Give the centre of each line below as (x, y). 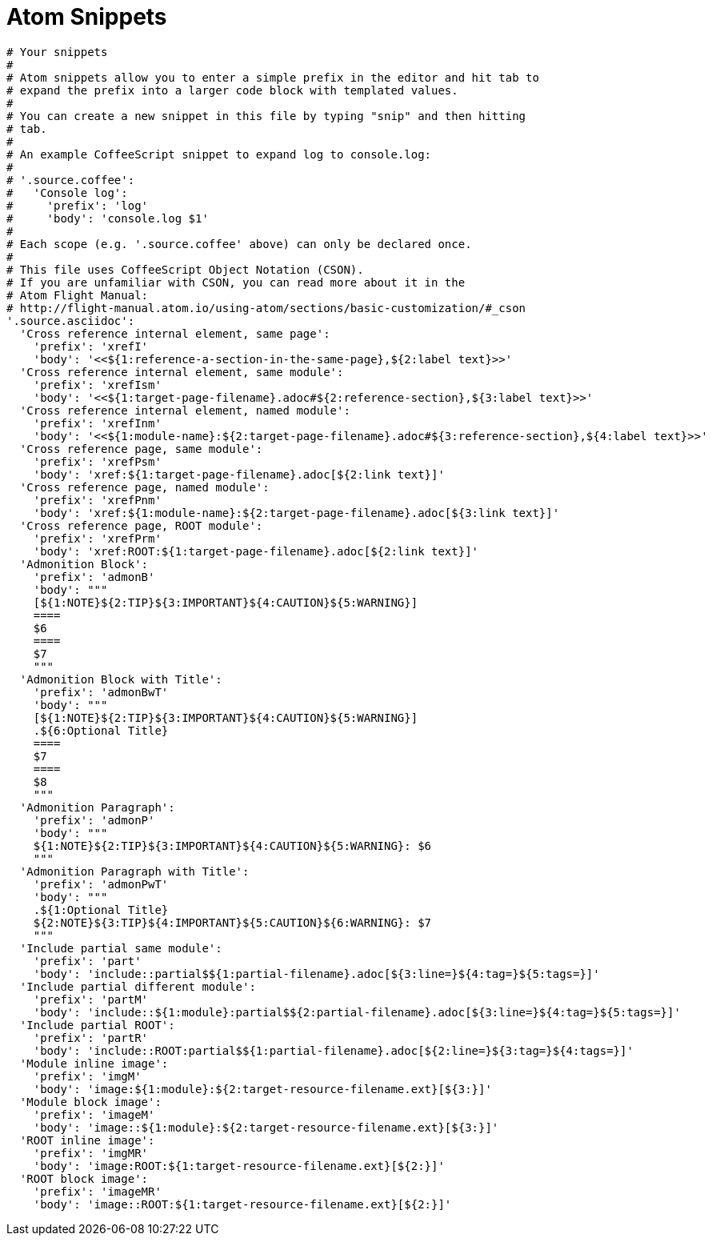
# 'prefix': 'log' (78, 205)
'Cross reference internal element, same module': (182, 372)
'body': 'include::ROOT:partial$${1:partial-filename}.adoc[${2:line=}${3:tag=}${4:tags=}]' (333, 1050)
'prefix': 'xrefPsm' (97, 461)
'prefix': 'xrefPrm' (97, 538)
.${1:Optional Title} (101, 909)
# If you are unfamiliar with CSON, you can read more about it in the (236, 282)
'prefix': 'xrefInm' (97, 423)
